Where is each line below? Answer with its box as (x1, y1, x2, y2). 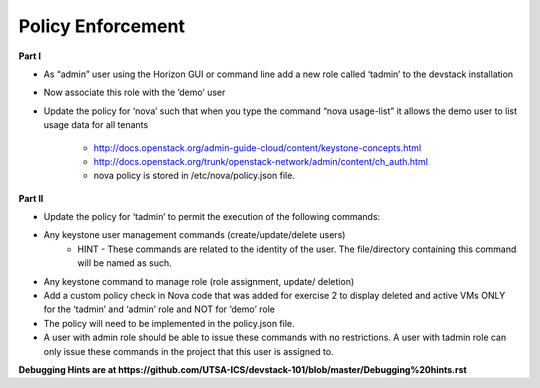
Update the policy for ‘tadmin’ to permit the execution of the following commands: (43, 211, 381, 223)
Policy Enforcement (18, 15, 185, 37)
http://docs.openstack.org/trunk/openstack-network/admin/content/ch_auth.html (93, 155, 429, 167)
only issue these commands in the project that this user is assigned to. (43, 345, 334, 357)
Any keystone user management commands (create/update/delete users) (43, 229, 346, 241)
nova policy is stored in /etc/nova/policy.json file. (93, 170, 295, 182)
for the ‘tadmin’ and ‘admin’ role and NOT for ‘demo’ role (43, 303, 275, 315)
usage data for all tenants (43, 119, 149, 131)
